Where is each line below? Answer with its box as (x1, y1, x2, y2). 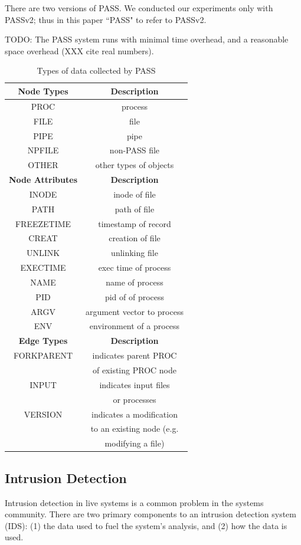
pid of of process (104, 290, 165, 303)
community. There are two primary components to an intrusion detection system (5, 508, 296, 520)
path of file (114, 202, 155, 215)
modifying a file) (104, 437, 165, 449)
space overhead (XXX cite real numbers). (5, 44, 154, 57)
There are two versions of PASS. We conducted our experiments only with (5, 2, 273, 14)
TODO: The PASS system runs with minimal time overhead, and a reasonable (5, 33, 289, 45)
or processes (113, 393, 156, 405)
